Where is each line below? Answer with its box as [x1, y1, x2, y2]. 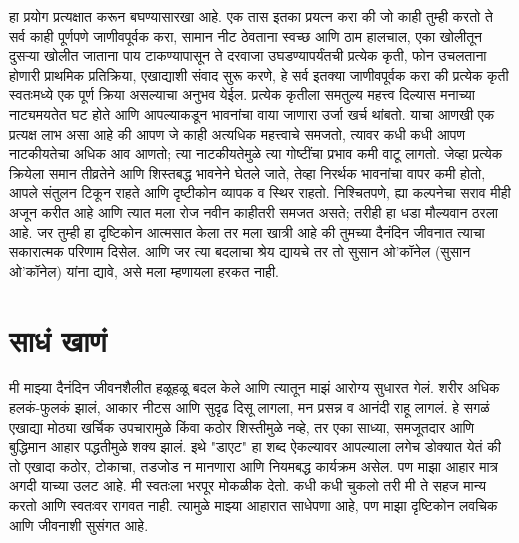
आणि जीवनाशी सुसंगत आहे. [9, 514, 149, 535]
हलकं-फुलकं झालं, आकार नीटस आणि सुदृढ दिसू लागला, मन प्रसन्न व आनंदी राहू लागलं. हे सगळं [9, 397, 490, 418]
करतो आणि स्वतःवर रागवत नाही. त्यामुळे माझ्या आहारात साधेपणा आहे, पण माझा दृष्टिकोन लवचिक [9, 495, 498, 515]
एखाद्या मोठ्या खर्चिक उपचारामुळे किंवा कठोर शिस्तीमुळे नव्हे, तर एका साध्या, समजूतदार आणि [9, 416, 475, 437]
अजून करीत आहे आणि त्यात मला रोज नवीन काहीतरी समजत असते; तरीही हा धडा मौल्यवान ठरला [9, 201, 498, 222]
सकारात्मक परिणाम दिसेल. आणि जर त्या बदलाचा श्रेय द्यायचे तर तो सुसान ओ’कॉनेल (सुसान [9, 241, 471, 262]
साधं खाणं [9, 319, 107, 360]
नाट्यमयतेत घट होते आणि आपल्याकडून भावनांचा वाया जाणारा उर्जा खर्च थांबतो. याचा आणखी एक [9, 103, 495, 124]
